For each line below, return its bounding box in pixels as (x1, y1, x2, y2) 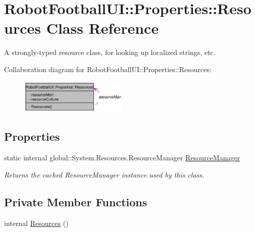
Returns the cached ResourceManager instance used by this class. (4, 169, 205, 180)
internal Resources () (4, 217, 69, 228)
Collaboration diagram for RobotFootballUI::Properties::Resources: (4, 64, 212, 74)
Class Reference (46, 18, 159, 38)
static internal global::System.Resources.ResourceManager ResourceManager (4, 152, 240, 163)
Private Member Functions (4, 194, 147, 209)
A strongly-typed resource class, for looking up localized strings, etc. (4, 47, 216, 57)
